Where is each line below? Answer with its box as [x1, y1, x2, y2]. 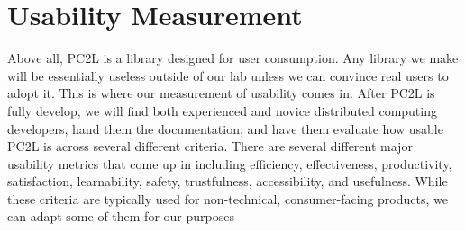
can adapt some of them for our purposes [7, 207, 234, 226]
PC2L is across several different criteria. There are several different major [7, 137, 413, 155]
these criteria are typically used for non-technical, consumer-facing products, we [7, 189, 448, 208]
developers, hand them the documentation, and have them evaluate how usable [7, 119, 443, 138]
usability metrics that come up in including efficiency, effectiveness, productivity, [7, 154, 452, 173]
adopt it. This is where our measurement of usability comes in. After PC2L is [7, 84, 435, 102]
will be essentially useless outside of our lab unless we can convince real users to [7, 66, 449, 84]
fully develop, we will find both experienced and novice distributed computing [7, 101, 437, 120]
